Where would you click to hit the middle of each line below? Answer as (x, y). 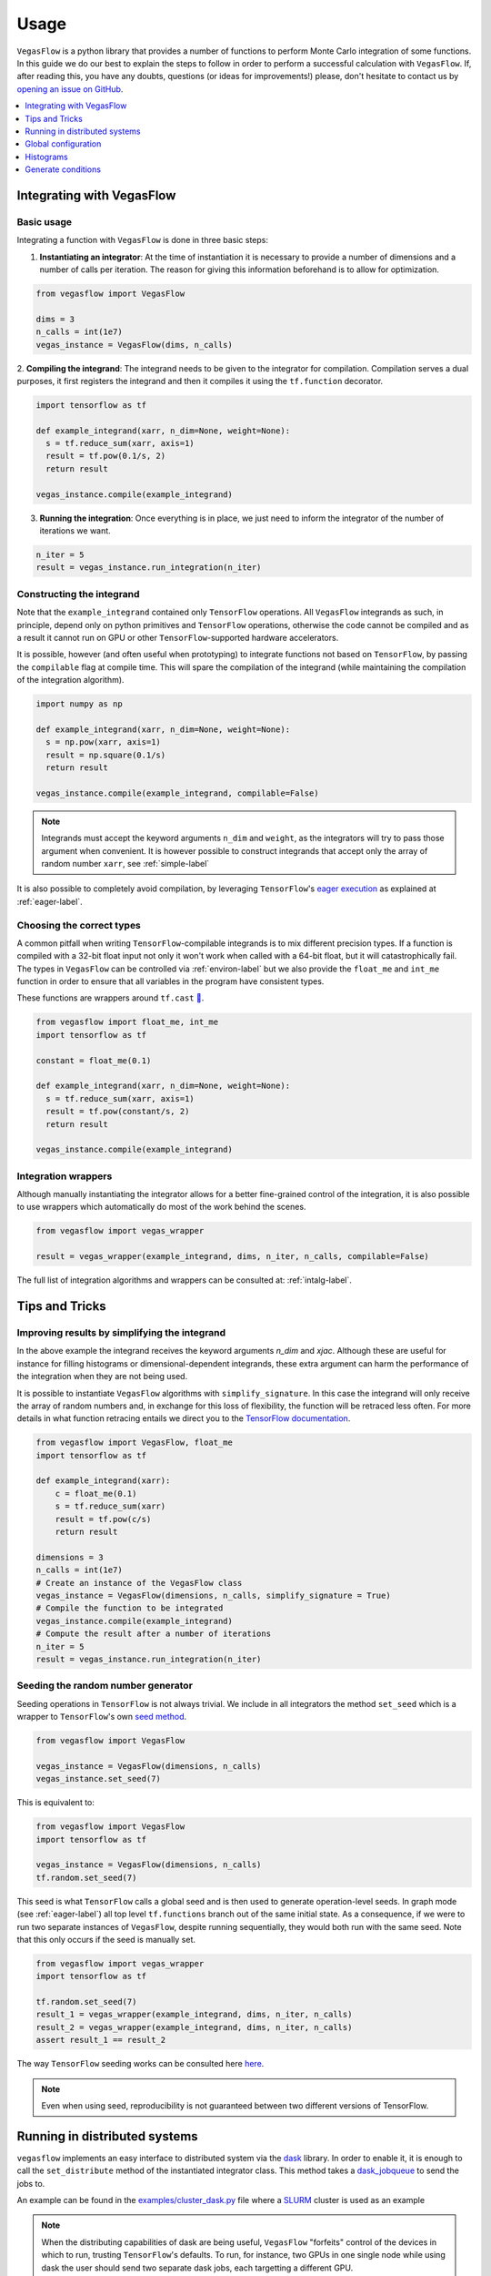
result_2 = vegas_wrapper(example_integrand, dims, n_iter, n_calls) (194, 2027)
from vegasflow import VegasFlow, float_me (135, 1443)
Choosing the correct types (79, 925)
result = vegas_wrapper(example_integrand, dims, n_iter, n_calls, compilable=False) (232, 1257)
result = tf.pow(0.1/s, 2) (106, 456)
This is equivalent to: (56, 1803)
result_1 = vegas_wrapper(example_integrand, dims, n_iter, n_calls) (194, 2015)
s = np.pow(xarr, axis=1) (103, 742)
